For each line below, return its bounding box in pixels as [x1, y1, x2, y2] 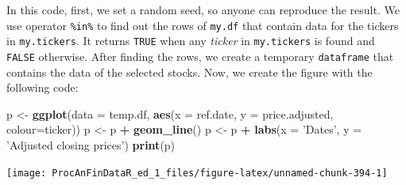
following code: [6, 79, 79, 96]
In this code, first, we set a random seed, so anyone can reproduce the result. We [6, 2, 400, 17]
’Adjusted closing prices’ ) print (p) [6, 136, 176, 153]
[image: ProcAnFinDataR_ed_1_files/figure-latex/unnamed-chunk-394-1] [6, 167, 388, 179]
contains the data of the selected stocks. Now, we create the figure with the [6, 63, 373, 80]
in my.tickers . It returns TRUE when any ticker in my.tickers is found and [6, 32, 375, 49]
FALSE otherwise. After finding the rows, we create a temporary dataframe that [6, 47, 394, 64]
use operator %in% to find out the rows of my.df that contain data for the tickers [6, 17, 399, 33]
